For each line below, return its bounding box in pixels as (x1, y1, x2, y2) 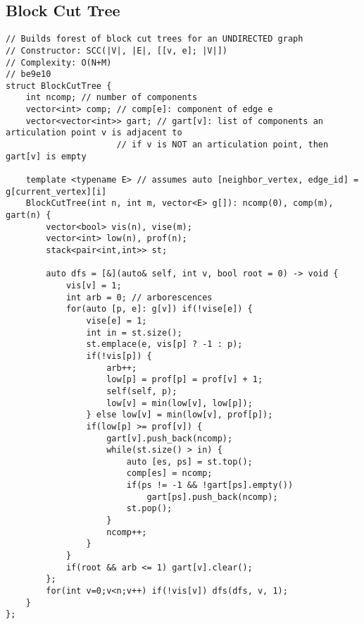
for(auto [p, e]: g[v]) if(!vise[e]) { (65, 304, 253, 314)
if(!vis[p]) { (86, 350, 152, 361)
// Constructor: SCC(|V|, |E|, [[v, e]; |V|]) (6, 45, 227, 56)
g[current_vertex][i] (6, 186, 107, 197)
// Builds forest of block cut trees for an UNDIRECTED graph (6, 34, 303, 44)
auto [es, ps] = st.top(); (126, 456, 253, 467)
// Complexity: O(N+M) (6, 57, 112, 68)
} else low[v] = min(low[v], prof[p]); (86, 410, 273, 420)
